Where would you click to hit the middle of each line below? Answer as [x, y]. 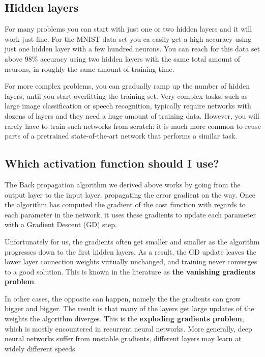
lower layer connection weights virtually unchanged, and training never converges [131, 262]
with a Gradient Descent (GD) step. [61, 224]
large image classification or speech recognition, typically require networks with [128, 106]
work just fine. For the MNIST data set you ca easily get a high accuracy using [128, 38]
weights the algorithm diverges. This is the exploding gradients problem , [124, 319]
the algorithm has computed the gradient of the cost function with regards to [125, 204]
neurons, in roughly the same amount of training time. [90, 68]
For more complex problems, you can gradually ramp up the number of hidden [127, 86]
